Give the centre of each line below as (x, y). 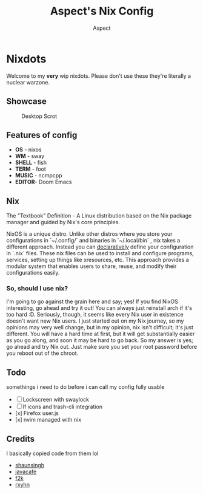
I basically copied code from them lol (52, 453)
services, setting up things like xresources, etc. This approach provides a (98, 260)
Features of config (42, 135)
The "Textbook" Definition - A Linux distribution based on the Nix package (99, 216)
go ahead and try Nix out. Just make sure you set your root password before (102, 347)
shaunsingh (29, 465)
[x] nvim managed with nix (48, 420)
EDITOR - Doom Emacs (43, 182)
